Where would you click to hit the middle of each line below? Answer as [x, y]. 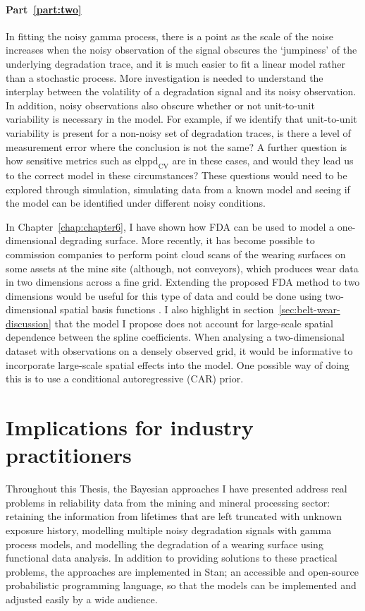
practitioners [69, 455]
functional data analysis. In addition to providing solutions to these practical [172, 558]
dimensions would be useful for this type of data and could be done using [164, 295]
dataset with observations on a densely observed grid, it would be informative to [179, 351]
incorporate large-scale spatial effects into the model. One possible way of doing [178, 364]
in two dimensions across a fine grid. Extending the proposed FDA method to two [183, 282]
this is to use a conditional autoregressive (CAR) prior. [125, 379]
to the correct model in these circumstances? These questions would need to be [177, 175]
